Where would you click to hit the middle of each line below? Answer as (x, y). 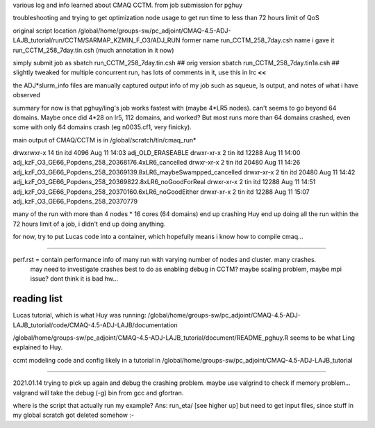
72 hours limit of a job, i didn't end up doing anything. (89, 224)
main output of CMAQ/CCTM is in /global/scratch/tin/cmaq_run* (105, 140)
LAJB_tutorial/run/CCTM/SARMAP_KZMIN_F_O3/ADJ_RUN (97, 40)
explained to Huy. (38, 347)
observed (27, 95)
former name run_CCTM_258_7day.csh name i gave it (258, 40)
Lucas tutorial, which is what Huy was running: (80, 315)
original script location (45, 31)
